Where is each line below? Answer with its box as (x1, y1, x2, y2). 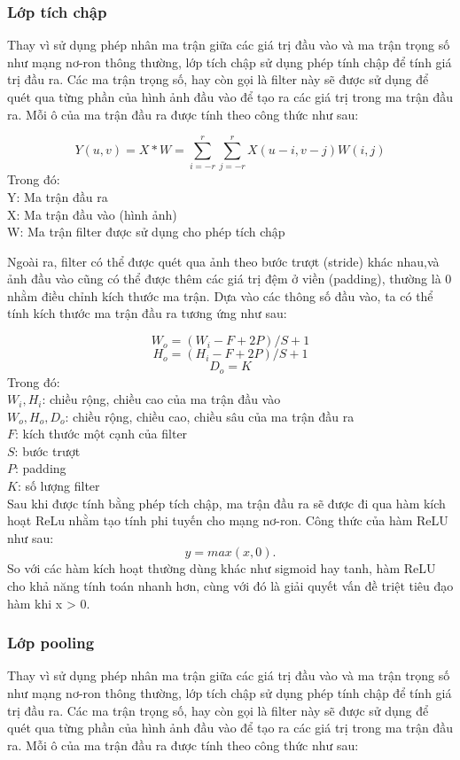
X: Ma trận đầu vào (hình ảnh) (7, 205, 177, 223)
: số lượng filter (17, 477, 100, 495)
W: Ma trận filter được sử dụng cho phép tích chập (7, 222, 285, 241)
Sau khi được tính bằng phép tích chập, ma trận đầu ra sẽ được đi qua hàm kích (7, 493, 446, 512)
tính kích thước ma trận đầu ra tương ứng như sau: (7, 304, 287, 322)
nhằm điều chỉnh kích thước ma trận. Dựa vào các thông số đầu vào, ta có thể (7, 286, 433, 305)
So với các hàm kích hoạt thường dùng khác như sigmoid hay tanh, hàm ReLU (7, 559, 436, 578)
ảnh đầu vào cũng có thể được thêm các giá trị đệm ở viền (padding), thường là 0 (7, 269, 452, 288)
